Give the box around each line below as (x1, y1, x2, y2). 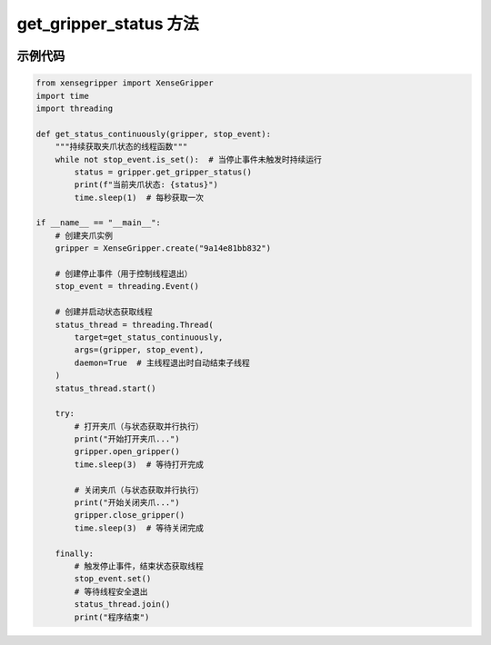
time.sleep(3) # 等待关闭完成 (74, 522, 205, 533)
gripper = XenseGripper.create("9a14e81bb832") (55, 243, 272, 253)
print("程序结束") (74, 611, 150, 622)
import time (35, 91, 90, 101)
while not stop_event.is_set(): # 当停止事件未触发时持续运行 (55, 154, 322, 164)
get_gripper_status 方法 (16, 14, 199, 34)
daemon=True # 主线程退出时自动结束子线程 (74, 357, 250, 368)
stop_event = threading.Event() (55, 282, 200, 292)
